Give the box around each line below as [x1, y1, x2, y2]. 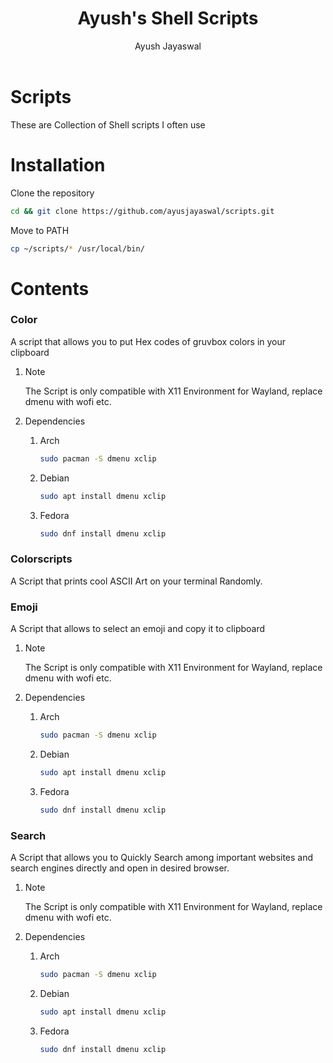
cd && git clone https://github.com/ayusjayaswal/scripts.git [10, 206, 275, 216]
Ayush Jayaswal [134, 40, 202, 52]
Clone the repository [10, 187, 95, 199]
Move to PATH [10, 224, 70, 236]
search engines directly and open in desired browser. [10, 862, 230, 874]
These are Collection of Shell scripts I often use [10, 118, 206, 131]
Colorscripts [10, 552, 73, 566]
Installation [10, 153, 106, 176]
